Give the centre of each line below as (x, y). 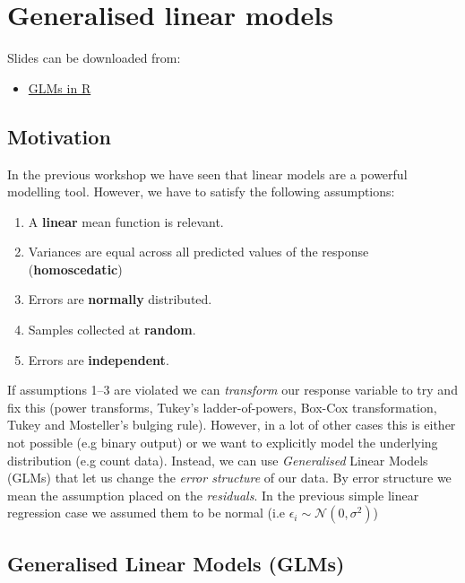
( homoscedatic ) (75, 269)
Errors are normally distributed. (120, 299)
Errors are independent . (99, 359)
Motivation (59, 136)
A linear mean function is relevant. (126, 221)
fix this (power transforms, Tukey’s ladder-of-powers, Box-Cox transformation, (222, 407)
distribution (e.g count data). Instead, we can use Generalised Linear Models (218, 460)
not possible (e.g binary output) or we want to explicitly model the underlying (223, 443)
